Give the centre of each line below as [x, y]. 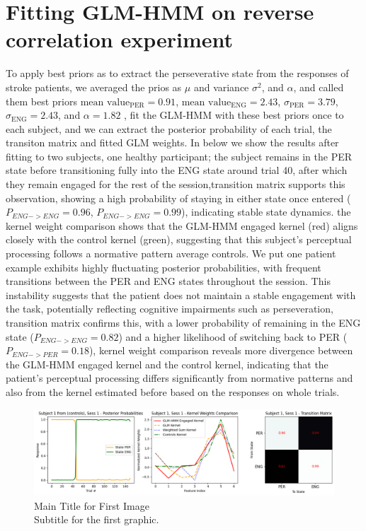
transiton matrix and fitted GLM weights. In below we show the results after [172, 142]
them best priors [41, 101]
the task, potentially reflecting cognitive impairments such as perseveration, [170, 309]
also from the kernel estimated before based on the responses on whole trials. [173, 391]
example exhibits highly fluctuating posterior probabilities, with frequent [164, 267]
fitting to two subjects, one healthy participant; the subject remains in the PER [179, 156]
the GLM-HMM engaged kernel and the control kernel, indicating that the [167, 364]
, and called [319, 87]
